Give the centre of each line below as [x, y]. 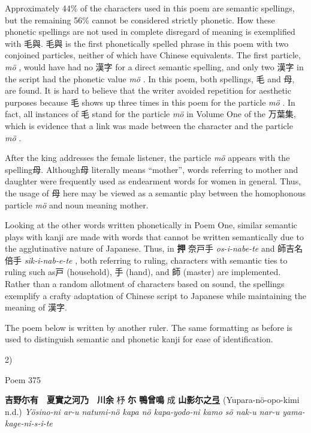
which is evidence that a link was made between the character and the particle [149, 125]
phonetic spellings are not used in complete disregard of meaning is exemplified [150, 32]
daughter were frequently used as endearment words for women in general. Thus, [153, 181]
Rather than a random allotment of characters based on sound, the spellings [145, 284]
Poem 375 [23, 379]
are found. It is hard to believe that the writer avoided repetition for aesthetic [148, 90]
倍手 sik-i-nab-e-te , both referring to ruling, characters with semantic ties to [146, 260]
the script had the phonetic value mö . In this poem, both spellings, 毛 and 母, [150, 78]
